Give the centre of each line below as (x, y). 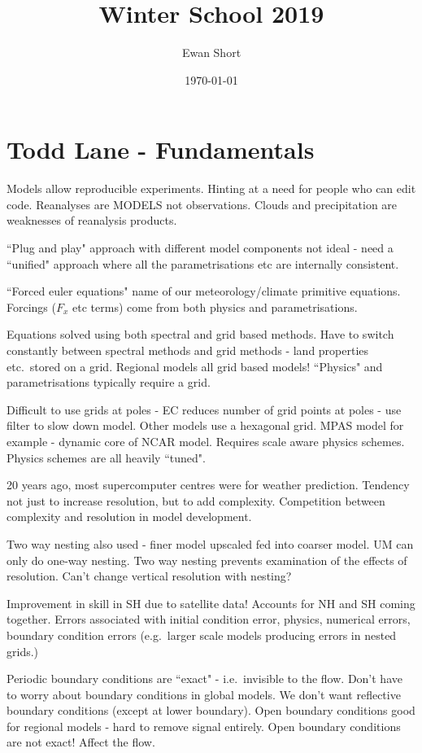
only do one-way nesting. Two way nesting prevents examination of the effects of (207, 560)
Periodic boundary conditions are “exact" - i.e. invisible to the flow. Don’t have (204, 679)
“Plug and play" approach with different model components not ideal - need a (200, 248)
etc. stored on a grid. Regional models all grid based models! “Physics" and (195, 366)
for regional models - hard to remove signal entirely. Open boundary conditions (204, 726)
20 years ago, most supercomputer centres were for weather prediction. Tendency (208, 485)
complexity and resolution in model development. (129, 517)
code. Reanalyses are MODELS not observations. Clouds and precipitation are (202, 204)
